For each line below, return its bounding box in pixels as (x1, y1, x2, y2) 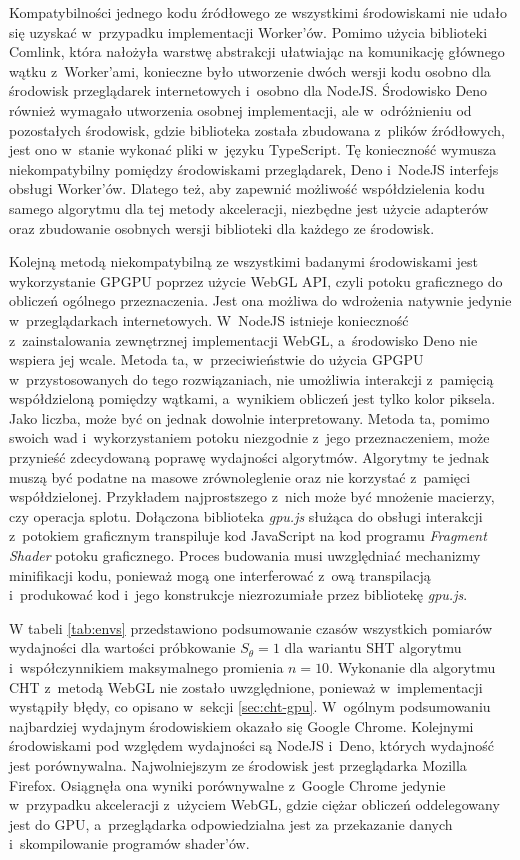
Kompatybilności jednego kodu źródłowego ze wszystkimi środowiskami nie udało (9, 2, 507, 22)
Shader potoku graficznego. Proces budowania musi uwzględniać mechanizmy (9, 545, 481, 566)
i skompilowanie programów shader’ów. (9, 833, 250, 854)
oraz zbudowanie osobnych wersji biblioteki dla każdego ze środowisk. (9, 217, 435, 238)
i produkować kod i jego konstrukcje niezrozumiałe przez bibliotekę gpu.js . (9, 584, 468, 605)
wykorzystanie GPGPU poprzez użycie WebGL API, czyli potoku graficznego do (9, 270, 503, 291)
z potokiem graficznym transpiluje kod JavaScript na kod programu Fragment (9, 525, 487, 546)
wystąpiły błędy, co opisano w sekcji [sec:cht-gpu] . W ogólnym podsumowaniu (9, 696, 491, 717)
